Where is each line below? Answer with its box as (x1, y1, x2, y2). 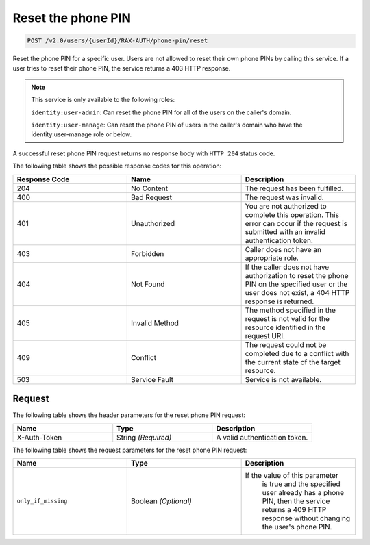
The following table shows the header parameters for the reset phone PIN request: (12, 411, 246, 419)
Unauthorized (131, 218, 175, 228)
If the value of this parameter (245, 470, 338, 480)
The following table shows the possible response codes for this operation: (12, 162, 222, 170)
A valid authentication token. (216, 432, 308, 442)
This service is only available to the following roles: (31, 96, 175, 104)
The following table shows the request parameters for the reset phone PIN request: (12, 446, 247, 454)
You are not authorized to (245, 201, 327, 211)
